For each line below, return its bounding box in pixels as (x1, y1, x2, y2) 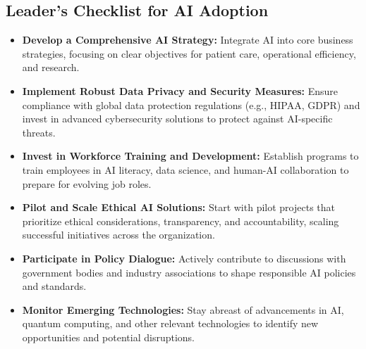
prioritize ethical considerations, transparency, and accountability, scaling (22, 213, 339, 228)
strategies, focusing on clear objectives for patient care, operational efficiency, (22, 46, 356, 61)
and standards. (22, 279, 87, 293)
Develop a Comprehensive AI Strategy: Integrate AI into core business (22, 32, 353, 47)
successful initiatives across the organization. (22, 227, 215, 242)
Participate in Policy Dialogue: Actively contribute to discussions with (22, 250, 346, 265)
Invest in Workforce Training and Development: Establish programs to (22, 148, 359, 163)
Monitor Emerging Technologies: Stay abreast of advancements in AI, (22, 302, 344, 317)
